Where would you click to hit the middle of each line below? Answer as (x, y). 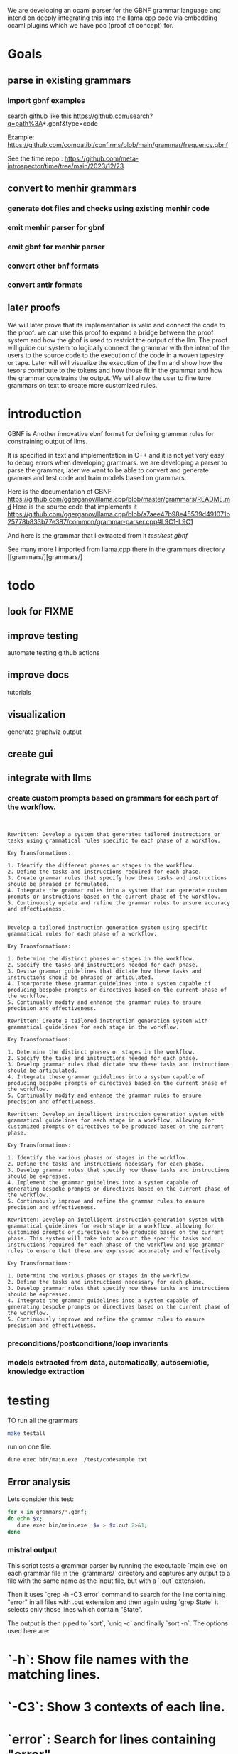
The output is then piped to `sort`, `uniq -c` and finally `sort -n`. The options (118, 1623)
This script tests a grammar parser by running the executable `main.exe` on (118, 1565)
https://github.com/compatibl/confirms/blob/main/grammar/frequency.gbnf (118, 144)
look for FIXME (40, 611)
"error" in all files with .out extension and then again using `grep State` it (113, 1602)
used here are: (29, 1630)
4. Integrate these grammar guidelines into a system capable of (106, 1077)
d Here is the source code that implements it (72, 507)
